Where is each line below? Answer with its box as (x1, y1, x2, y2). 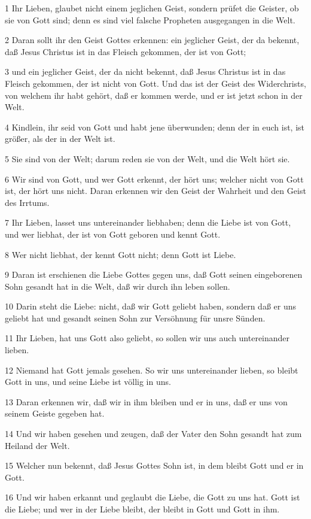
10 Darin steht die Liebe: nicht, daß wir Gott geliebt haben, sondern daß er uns (5, 300, 297, 312)
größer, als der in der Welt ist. (5, 132, 115, 145)
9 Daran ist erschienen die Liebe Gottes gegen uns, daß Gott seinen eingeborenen (5, 268, 303, 281)
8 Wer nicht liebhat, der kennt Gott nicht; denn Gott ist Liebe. (5, 248, 236, 260)
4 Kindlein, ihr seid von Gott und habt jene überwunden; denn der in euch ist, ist (5, 120, 305, 133)
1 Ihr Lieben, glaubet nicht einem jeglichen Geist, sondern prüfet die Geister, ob (5, 2, 299, 14)
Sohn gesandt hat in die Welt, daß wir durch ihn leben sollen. (5, 280, 230, 292)
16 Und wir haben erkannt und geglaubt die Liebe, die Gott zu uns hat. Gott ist (5, 491, 300, 503)
